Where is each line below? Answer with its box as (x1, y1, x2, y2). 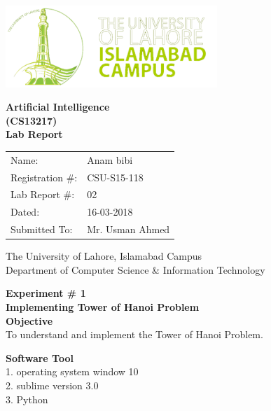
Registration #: (11, 169, 78, 184)
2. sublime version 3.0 (6, 377, 99, 392)
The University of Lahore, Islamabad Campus (6, 249, 202, 263)
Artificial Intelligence (6, 99, 110, 114)
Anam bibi (87, 152, 133, 167)
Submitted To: (11, 222, 73, 237)
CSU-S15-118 (87, 169, 144, 184)
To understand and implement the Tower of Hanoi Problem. (6, 327, 263, 342)
